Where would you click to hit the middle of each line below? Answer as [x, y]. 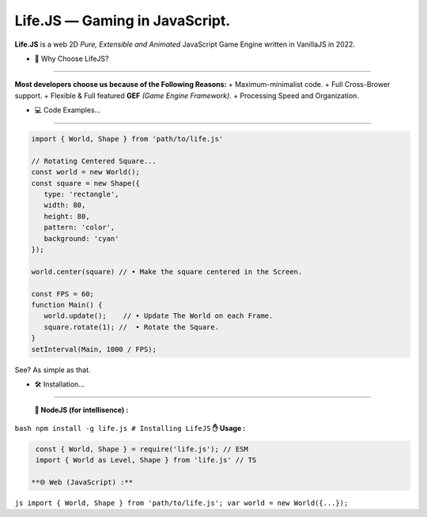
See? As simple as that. [53, 370]
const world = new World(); [85, 172]
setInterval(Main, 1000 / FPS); [94, 349]
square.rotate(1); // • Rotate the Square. [131, 327]
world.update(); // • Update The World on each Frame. [159, 316]
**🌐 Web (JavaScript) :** [82, 482]
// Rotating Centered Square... [94, 161]
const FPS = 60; [63, 294]
